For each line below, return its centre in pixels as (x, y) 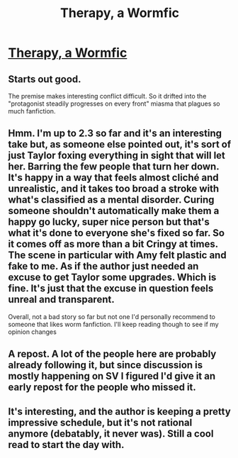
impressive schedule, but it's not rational (100, 422)
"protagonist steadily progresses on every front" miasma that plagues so (114, 104)
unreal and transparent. (62, 300)
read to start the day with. (66, 445)
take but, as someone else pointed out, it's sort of (120, 144)
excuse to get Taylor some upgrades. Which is (112, 278)
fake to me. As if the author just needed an (103, 266)
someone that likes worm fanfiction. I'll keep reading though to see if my (113, 324)
